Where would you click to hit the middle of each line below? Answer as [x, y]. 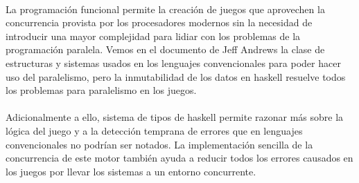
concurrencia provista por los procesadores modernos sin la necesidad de [159, 22]
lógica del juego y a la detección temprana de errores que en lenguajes [154, 130]
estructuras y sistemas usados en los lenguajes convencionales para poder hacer [173, 62]
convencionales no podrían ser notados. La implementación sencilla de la [159, 144]
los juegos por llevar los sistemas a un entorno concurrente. [131, 171]
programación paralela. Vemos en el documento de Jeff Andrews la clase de [165, 49]
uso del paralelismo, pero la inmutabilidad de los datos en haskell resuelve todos [176, 76]
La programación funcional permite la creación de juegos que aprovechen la [165, 9]
